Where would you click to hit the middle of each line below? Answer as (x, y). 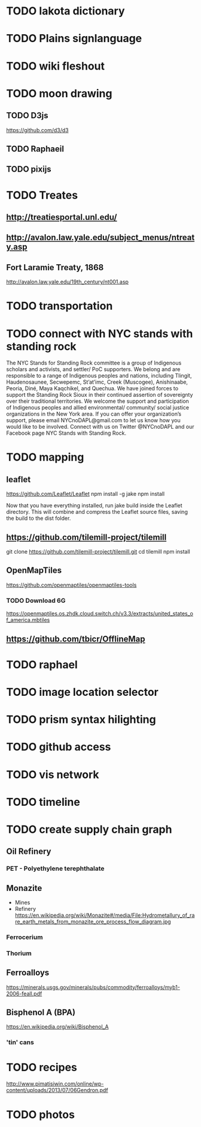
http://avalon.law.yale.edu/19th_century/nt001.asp (67, 282)
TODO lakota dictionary (66, 11)
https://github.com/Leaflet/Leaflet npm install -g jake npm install (86, 494)
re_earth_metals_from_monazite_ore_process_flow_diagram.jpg (93, 922)
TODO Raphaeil (35, 149)
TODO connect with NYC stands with (100, 334)
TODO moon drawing (59, 93)
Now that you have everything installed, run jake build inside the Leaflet (94, 506)
